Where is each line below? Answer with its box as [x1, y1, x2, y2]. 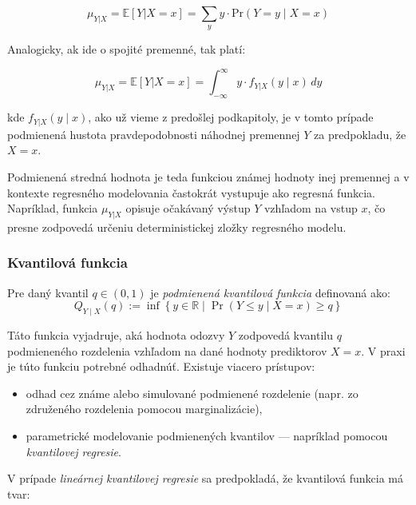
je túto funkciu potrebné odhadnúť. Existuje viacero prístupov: [7, 358, 315, 375]
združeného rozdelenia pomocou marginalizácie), [26, 400, 263, 417]
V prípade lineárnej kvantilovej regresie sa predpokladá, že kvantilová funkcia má [7, 470, 403, 487]
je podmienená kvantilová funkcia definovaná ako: [150, 284, 390, 300]
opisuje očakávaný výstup [125, 200, 251, 217]
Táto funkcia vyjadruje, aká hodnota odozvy [7, 327, 225, 344]
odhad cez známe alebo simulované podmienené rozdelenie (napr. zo [26, 384, 359, 401]
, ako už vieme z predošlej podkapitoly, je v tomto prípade [88, 109, 374, 125]
